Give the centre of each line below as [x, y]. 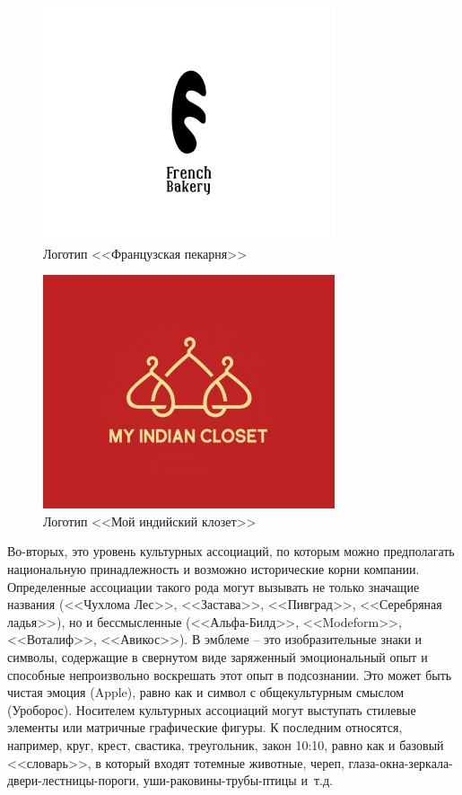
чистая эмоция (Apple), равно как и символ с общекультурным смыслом [206, 692]
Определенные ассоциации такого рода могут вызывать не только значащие [214, 586]
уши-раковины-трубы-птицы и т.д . [238, 780]
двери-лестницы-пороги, [74, 780]
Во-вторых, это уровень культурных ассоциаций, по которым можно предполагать [231, 551]
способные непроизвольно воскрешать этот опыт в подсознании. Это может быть [230, 674]
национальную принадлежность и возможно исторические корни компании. [214, 568]
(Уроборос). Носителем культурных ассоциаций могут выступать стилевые [212, 709]
